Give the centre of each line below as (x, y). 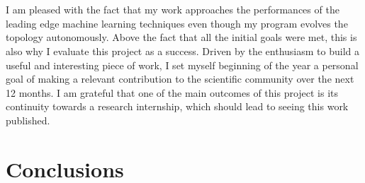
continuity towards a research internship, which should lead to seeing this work (177, 106)
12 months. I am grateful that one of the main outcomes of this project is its (172, 92)
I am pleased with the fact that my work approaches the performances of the (173, 10)
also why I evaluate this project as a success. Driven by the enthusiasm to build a (182, 51)
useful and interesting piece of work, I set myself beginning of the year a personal (182, 65)
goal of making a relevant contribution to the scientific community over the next (180, 79)
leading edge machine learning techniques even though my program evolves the (177, 23)
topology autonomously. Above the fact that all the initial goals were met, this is (181, 37)
